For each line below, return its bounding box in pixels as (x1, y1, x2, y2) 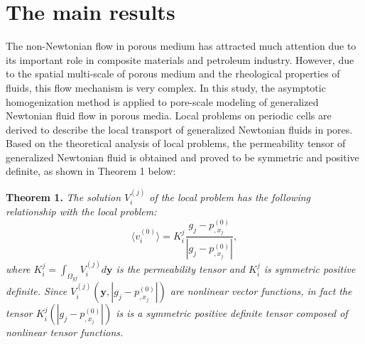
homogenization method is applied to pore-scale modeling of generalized (6, 94, 319, 109)
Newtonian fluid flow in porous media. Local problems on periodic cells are (6, 108, 332, 123)
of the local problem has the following (149, 189, 310, 204)
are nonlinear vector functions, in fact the (170, 284, 352, 299)
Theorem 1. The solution (6, 189, 121, 204)
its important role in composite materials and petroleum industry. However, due (6, 52, 354, 67)
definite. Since (6, 284, 67, 299)
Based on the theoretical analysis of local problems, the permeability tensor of (6, 136, 346, 151)
